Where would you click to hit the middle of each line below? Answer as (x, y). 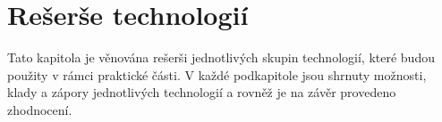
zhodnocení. (40, 109)
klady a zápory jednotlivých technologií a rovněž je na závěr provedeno (202, 92)
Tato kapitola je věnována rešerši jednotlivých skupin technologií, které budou (221, 57)
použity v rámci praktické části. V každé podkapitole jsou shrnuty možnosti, (217, 74)
